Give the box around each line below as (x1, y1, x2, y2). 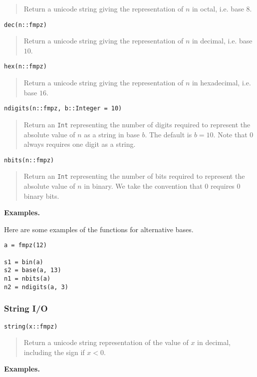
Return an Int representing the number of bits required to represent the (23, 171, 245, 181)
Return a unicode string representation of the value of (23, 337, 189, 348)
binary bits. (23, 190, 59, 201)
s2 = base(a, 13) (4, 267, 61, 274)
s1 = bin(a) (4, 258, 43, 266)
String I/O (4, 302, 48, 315)
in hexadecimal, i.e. (192, 77, 251, 88)
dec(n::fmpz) (4, 21, 47, 28)
